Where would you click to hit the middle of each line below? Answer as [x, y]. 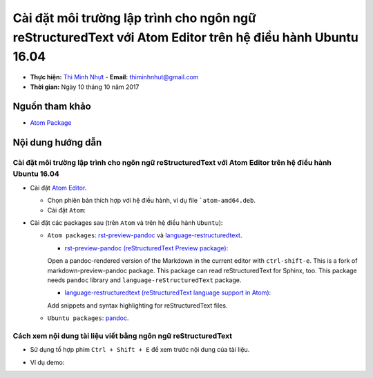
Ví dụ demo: [47, 362]
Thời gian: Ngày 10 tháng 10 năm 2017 [85, 87]
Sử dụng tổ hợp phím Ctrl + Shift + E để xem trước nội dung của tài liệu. [140, 350]
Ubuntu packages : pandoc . [88, 318]
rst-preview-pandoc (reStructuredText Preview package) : [146, 248]
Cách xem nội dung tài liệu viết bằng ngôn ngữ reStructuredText [123, 336]
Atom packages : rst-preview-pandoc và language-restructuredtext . [145, 235]
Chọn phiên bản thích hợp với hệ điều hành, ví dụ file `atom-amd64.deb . [151, 201]
